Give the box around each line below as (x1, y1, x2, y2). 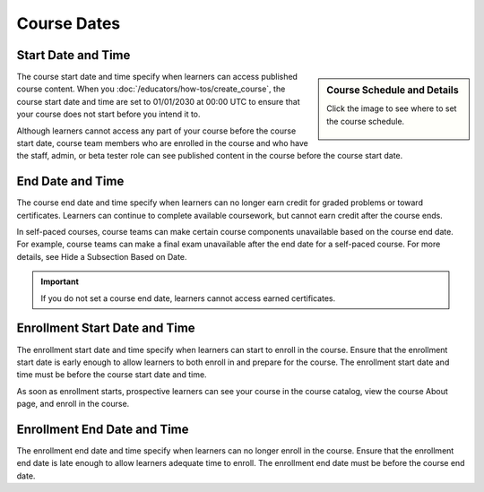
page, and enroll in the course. (16, 399, 130, 410)
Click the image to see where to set (326, 103, 457, 114)
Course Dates (16, 13, 121, 33)
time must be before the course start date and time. (16, 369, 207, 380)
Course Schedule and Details (326, 84, 459, 97)
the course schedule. (326, 116, 405, 126)
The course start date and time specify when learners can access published (16, 72, 298, 82)
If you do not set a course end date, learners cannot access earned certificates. (40, 292, 336, 304)
